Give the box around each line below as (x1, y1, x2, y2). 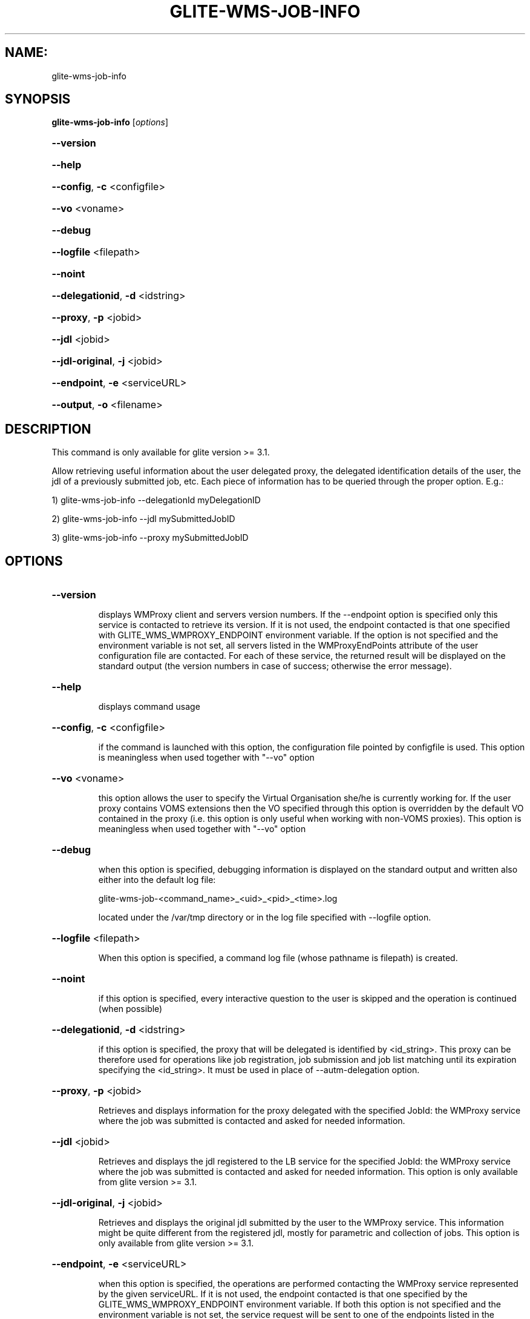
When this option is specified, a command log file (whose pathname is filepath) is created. (98, 953, 458, 964)
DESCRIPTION (5, 421, 91, 437)
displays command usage (98, 701, 200, 712)
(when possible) (98, 1003, 163, 1014)
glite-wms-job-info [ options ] (51, 117, 169, 128)
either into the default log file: (98, 874, 216, 885)
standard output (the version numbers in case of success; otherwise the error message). (98, 661, 452, 672)
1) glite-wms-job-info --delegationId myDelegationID (51, 495, 261, 506)
